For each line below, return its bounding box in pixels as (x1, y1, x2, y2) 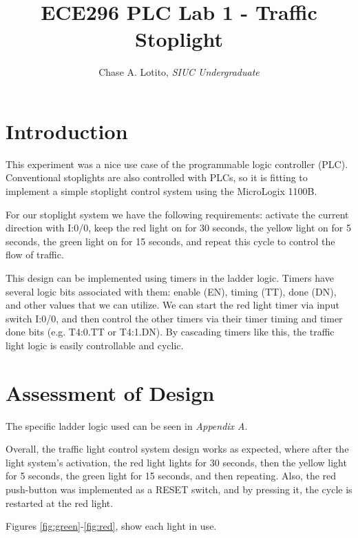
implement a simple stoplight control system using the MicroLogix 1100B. (6, 184, 317, 198)
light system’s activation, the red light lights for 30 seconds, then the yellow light (6, 455, 347, 469)
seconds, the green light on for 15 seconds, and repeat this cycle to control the (6, 234, 335, 248)
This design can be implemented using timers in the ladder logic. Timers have (6, 271, 334, 284)
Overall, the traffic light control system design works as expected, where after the (6, 442, 349, 456)
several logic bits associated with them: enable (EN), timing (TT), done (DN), (6, 284, 337, 298)
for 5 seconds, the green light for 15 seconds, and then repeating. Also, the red (6, 468, 337, 483)
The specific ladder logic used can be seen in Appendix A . (6, 418, 248, 433)
